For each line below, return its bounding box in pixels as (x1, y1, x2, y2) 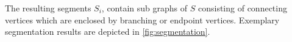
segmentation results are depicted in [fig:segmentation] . (5, 25, 210, 38)
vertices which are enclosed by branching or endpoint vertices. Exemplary (5, 13, 280, 26)
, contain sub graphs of (101, 2, 188, 14)
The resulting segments (5, 2, 91, 14)
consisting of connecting (198, 2, 287, 14)
